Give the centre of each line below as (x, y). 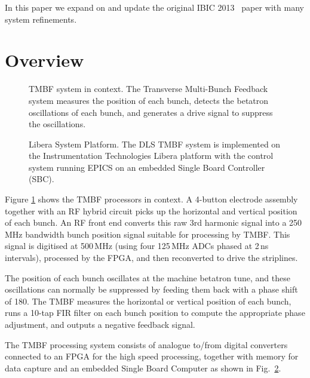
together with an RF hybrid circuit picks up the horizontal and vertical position (151, 210)
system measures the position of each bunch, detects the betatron (149, 100)
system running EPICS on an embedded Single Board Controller (147, 167)
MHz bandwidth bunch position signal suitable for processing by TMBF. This (148, 234)
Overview (44, 60)
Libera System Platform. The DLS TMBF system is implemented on (155, 144)
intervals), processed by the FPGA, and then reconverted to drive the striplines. (151, 258)
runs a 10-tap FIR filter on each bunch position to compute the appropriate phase (155, 313)
